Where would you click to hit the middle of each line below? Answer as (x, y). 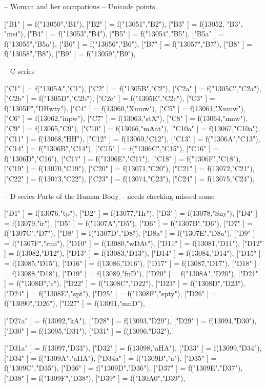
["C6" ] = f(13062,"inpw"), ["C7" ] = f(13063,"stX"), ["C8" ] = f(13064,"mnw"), (126, 118)
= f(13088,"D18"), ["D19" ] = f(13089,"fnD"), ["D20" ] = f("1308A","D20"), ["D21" (131, 273)
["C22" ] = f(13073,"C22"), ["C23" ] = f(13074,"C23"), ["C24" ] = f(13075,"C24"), (129, 178)
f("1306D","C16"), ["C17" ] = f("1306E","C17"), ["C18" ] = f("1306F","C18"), (122, 158)
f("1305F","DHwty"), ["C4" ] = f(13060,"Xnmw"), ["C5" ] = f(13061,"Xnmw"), (125, 108)
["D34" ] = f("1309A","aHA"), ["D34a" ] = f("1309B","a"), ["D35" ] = (110, 358)
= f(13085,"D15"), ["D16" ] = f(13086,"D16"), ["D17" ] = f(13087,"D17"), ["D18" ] (130, 263)
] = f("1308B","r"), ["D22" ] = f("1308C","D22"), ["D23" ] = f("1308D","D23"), (125, 283)
